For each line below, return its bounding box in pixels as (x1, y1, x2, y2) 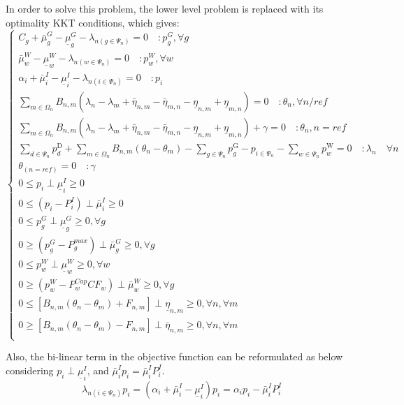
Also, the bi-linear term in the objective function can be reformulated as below (6, 349, 343, 364)
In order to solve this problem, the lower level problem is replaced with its (6, 1, 324, 15)
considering (6, 362, 54, 377)
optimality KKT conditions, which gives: (6, 15, 180, 29)
